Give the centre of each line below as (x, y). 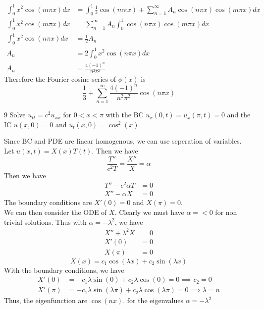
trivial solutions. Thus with (45, 222)
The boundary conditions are (48, 202)
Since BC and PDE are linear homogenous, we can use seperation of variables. (123, 141)
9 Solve (15, 115)
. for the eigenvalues (153, 300)
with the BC (125, 115)
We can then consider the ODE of (55, 212)
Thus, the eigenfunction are (46, 300)
